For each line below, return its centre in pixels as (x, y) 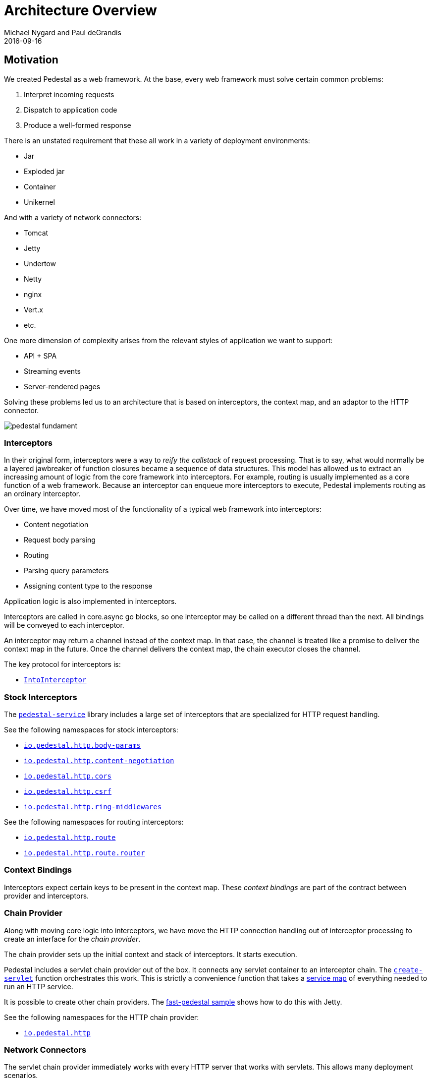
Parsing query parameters (66, 571)
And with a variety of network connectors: (73, 217)
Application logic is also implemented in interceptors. (90, 601)
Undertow (40, 263)
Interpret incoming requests (69, 94)
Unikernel (39, 202)
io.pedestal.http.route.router (84, 853)
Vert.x (33, 309)
